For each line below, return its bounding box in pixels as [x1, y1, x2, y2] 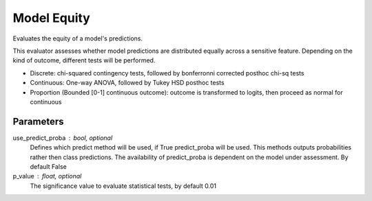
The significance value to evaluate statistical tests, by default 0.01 [30, 182, 217, 190]
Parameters [12, 115, 64, 127]
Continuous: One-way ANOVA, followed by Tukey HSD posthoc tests [30, 79, 225, 87]
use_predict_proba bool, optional [12, 134, 113, 142]
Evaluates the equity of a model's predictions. [12, 34, 143, 43]
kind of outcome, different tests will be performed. [12, 56, 156, 64]
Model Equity [12, 10, 91, 25]
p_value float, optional [12, 172, 82, 180]
